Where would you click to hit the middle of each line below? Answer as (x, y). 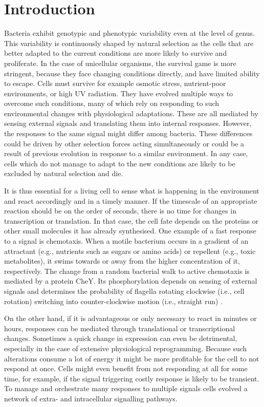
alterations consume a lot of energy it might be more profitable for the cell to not (132, 358)
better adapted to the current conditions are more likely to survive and (116, 53)
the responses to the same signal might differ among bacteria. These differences (128, 133)
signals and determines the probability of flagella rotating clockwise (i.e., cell (124, 291)
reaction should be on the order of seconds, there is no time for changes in (120, 211)
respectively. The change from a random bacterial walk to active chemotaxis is (127, 271)
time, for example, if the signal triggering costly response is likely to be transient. (132, 378)
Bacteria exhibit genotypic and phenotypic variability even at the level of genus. (129, 33)
